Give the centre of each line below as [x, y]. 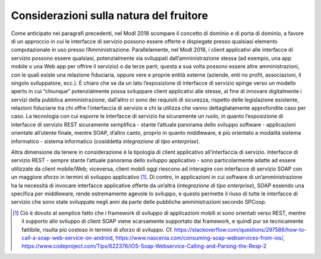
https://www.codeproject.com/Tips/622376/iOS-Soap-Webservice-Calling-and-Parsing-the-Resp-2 [144, 246]
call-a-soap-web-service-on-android [67, 238]
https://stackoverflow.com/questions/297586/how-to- [240, 229]
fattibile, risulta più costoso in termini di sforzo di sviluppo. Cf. [97, 229]
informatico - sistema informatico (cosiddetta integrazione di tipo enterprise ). [106, 141]
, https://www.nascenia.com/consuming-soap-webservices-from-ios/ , [199, 238]
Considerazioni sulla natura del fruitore [109, 15]
